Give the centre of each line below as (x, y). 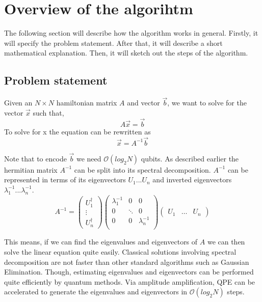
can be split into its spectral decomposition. (142, 169)
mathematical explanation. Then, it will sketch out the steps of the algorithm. (126, 53)
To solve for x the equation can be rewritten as (77, 131)
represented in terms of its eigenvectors (65, 180)
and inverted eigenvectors (192, 180)
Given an (18, 103)
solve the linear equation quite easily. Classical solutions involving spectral (120, 251)
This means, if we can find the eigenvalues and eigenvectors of (101, 242)
